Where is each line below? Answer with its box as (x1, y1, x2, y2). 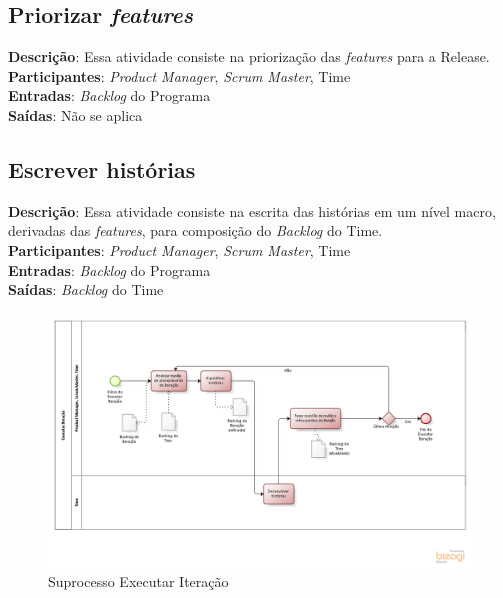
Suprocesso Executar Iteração (48, 570, 229, 591)
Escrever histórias (8, 153, 196, 184)
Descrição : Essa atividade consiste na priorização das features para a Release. (8, 46, 490, 67)
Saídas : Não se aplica (8, 104, 143, 125)
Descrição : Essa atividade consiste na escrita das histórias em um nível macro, (8, 200, 496, 221)
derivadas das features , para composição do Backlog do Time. (8, 220, 383, 241)
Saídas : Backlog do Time (8, 279, 164, 300)
